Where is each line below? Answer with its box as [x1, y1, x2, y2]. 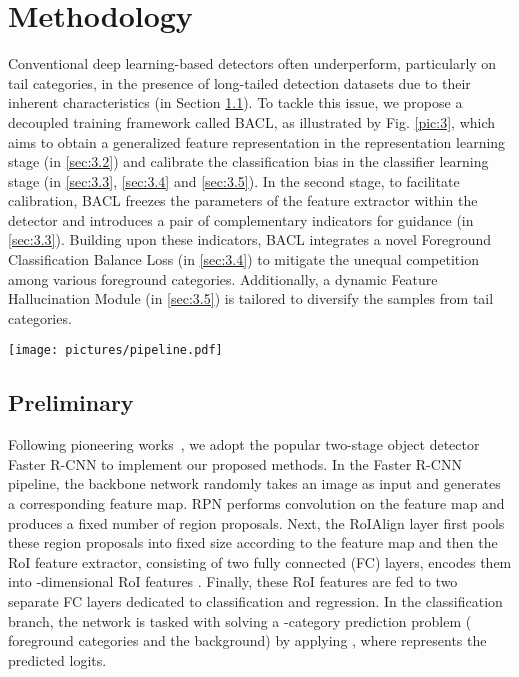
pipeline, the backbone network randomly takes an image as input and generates [8, 473, 501, 494]
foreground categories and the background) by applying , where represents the [8, 630, 487, 651]
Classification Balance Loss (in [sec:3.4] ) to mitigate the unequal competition [8, 249, 479, 270]
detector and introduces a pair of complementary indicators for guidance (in [8, 209, 474, 230]
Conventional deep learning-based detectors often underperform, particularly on [8, 53, 497, 74]
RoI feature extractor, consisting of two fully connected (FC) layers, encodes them [8, 551, 512, 572]
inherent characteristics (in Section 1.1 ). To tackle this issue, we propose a [8, 92, 463, 113]
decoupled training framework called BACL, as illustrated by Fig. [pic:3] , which [8, 111, 496, 132]
